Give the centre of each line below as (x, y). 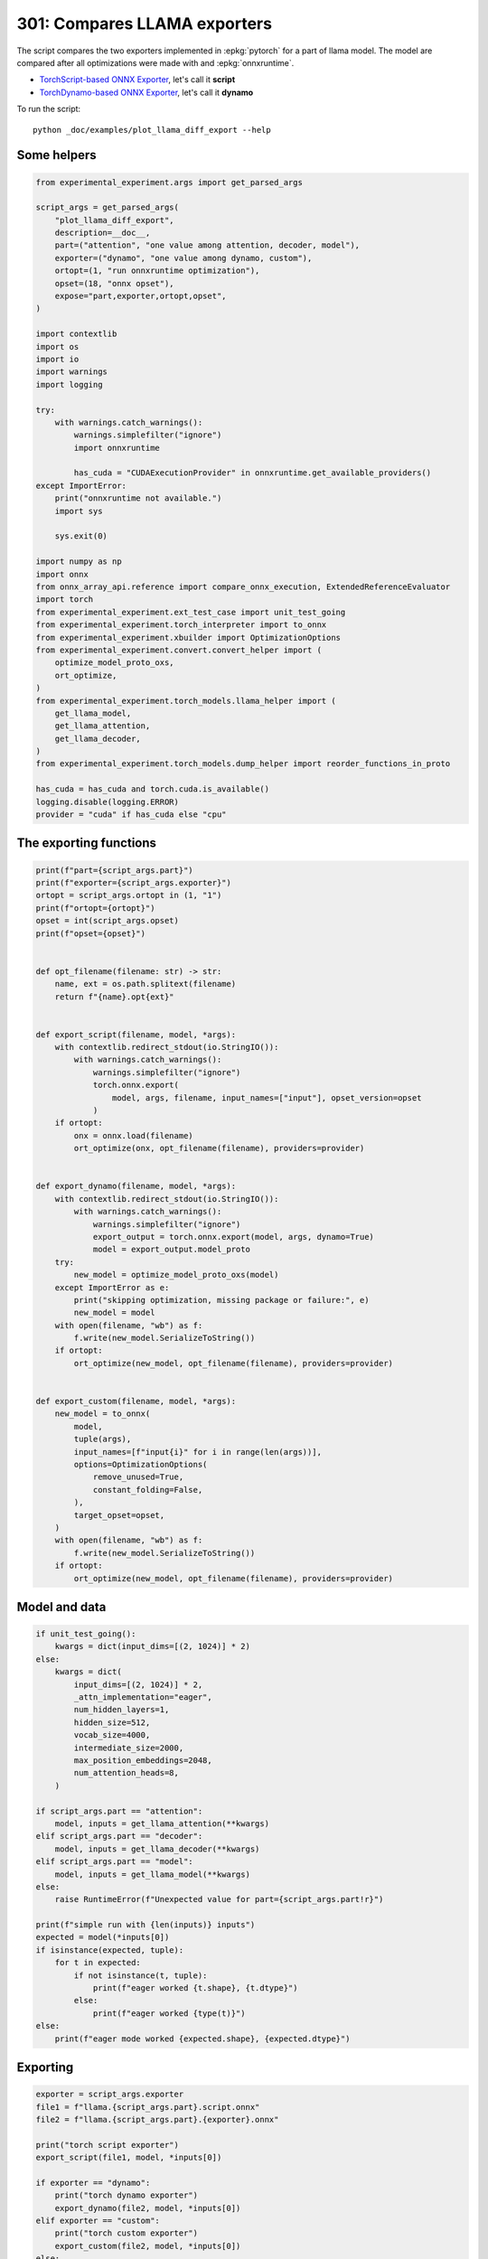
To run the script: (49, 109)
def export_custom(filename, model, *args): (136, 1401)
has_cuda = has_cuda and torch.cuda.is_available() (153, 789)
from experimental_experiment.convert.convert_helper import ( (179, 650)
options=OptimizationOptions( (141, 1464)
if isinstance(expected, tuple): (110, 1950)
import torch (65, 600)
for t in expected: (98, 1963)
